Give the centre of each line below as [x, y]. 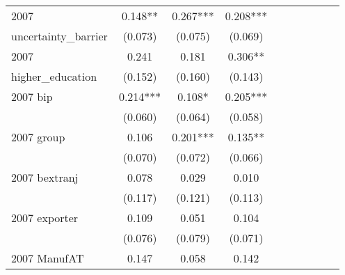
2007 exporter [45, 218]
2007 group [38, 137]
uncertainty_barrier [59, 36]
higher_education [54, 76]
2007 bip [32, 96]
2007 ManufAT [48, 258]
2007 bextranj [45, 177]
